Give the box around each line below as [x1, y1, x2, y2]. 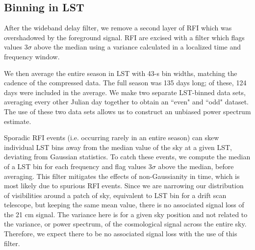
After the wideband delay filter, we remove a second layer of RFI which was [4, 23, 232, 33]
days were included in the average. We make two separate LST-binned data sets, [4, 87, 246, 97]
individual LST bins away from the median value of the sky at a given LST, [4, 142, 232, 152]
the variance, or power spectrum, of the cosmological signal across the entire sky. [4, 219, 247, 229]
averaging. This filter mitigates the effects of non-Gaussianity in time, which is [4, 171, 240, 181]
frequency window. [4, 51, 60, 61]
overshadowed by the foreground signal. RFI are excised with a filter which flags [4, 32, 245, 42]
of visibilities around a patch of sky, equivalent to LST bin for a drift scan [4, 190, 227, 200]
